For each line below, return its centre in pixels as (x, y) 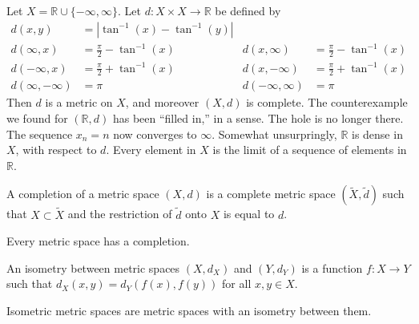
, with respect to (56, 150)
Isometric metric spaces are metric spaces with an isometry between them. (189, 310)
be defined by (248, 10)
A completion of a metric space (83, 194)
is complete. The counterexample (327, 102)
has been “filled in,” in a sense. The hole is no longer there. (258, 117)
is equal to (249, 214)
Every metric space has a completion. (98, 241)
